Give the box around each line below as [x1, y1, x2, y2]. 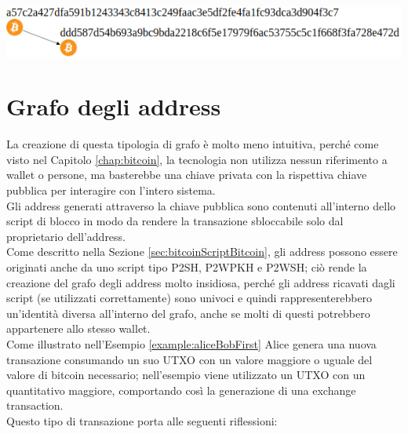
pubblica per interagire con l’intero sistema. [6, 182, 216, 199]
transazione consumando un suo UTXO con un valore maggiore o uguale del [6, 351, 373, 367]
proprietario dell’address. [6, 228, 126, 244]
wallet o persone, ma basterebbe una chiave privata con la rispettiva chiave [6, 166, 367, 183]
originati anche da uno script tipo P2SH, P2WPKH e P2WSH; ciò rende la [6, 259, 367, 275]
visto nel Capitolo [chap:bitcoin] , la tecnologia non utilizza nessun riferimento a [6, 151, 388, 167]
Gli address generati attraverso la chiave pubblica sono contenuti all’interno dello [6, 197, 396, 213]
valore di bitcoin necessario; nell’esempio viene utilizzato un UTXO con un [6, 367, 366, 383]
